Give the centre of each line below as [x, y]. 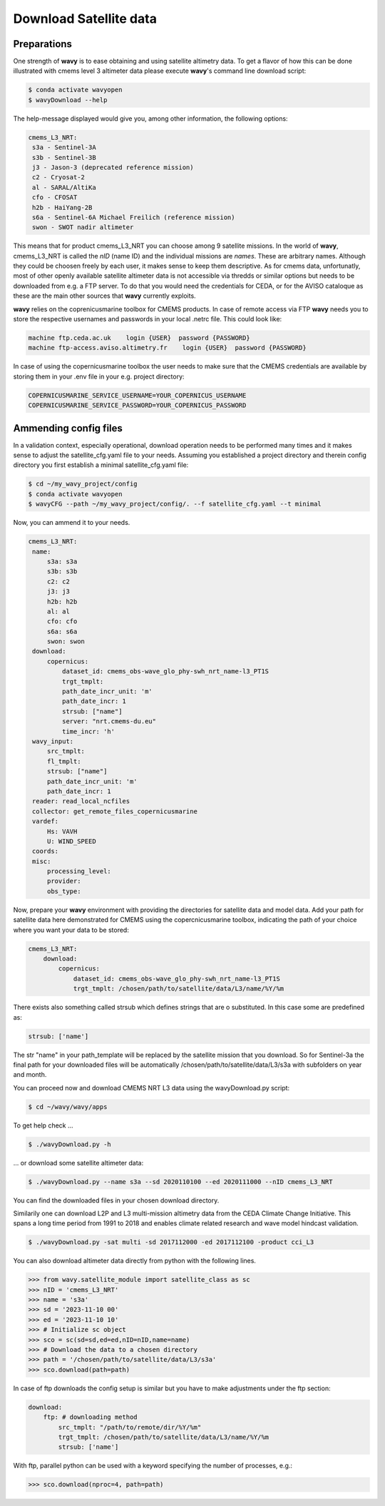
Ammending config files [68, 428]
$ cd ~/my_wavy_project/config [83, 484]
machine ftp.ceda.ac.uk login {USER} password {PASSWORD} [139, 338]
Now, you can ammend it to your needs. [72, 523]
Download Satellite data [85, 19]
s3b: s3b [62, 572]
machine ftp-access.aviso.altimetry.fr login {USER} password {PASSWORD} [167, 348]
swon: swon [66, 642]
